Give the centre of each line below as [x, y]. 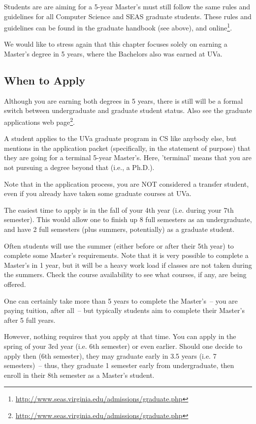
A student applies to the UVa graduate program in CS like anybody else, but [120, 138]
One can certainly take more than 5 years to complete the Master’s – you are [121, 300]
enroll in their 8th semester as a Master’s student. [79, 375]
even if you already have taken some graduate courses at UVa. [98, 193]
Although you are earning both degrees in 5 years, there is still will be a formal [124, 100]
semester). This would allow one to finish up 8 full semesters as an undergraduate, [128, 219]
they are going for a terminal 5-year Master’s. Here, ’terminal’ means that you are [128, 157]
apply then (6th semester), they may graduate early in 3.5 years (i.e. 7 [110, 355]
